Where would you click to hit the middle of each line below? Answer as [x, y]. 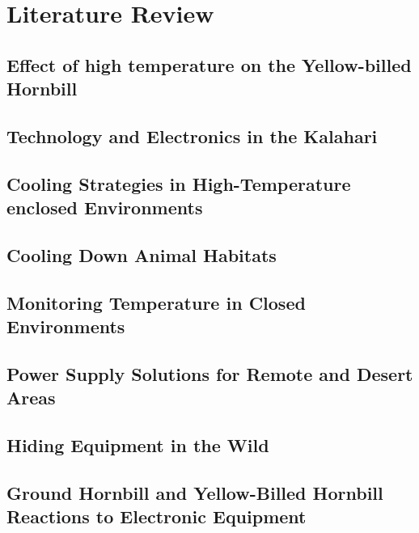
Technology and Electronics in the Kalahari [192, 135]
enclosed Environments [105, 207]
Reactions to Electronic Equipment [157, 516]
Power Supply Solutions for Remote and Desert [210, 373]
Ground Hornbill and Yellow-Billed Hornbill [195, 492]
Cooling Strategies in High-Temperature [179, 183]
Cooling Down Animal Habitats [142, 254]
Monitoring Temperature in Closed [156, 302]
